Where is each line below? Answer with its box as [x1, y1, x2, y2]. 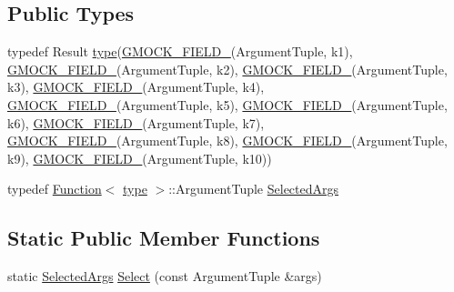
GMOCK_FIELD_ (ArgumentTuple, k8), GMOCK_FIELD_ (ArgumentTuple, [7, 131, 448, 150]
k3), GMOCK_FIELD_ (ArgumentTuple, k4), [7, 77, 265, 96]
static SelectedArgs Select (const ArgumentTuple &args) [7, 267, 322, 286]
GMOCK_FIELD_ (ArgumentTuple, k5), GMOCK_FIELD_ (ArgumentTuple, [7, 95, 448, 114]
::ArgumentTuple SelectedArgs [168, 179, 339, 198]
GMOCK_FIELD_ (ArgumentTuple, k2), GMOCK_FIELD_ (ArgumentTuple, [7, 59, 448, 78]
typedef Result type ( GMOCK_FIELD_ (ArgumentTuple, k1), [7, 42, 353, 61]
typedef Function [7, 179, 102, 198]
